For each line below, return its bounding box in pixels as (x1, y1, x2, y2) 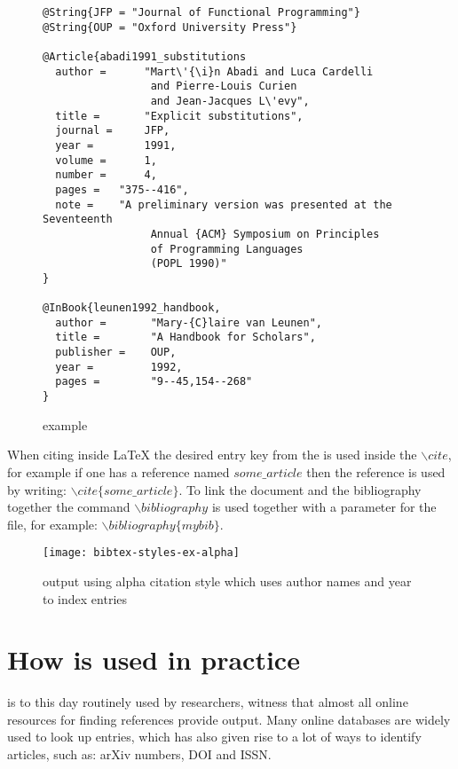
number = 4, (55, 169, 157, 182)
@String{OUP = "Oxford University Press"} (43, 20, 297, 34)
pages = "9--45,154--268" (55, 375, 253, 388)
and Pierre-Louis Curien (150, 80, 297, 93)
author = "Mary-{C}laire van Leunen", (55, 316, 322, 329)
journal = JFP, (55, 124, 170, 137)
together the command (7, 498, 130, 516)
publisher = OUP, (55, 346, 177, 359)
